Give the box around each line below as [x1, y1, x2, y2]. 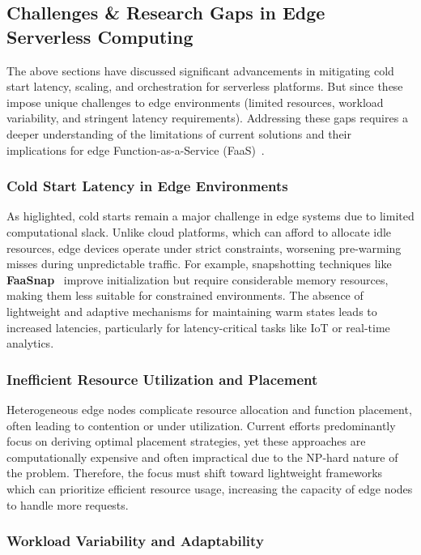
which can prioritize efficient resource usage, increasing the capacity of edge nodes [6, 480, 413, 497]
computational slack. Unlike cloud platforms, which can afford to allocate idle [6, 223, 392, 240]
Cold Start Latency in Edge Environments [6, 176, 288, 196]
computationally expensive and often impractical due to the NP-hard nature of [6, 448, 398, 465]
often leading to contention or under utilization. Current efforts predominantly [6, 416, 396, 433]
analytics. [6, 335, 54, 352]
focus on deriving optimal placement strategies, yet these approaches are [6, 433, 366, 450]
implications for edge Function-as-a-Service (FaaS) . [6, 141, 265, 158]
